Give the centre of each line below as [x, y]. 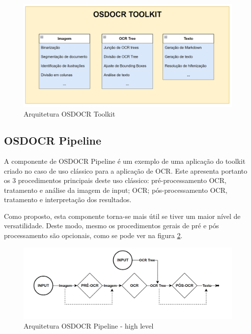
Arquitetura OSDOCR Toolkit [70, 114]
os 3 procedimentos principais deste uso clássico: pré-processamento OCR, [115, 180]
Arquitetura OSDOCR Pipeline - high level [89, 325]
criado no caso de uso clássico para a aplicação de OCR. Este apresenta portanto [126, 170]
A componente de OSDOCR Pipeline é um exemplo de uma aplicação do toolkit [125, 161]
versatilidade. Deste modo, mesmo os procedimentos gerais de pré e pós [112, 226]
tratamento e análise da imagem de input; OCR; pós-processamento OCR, [116, 190]
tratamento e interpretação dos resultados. [68, 199]
